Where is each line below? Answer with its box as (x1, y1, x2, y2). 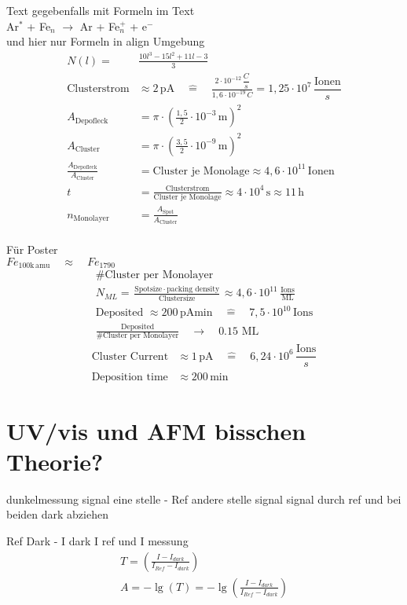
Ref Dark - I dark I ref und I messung (6, 533, 189, 549)
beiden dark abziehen (6, 506, 108, 522)
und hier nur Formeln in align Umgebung (6, 33, 205, 49)
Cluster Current (91, 350, 169, 362)
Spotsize (134, 285, 163, 294)
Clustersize (159, 294, 196, 302)
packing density (167, 285, 220, 294)
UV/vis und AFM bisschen (6, 414, 306, 446)
